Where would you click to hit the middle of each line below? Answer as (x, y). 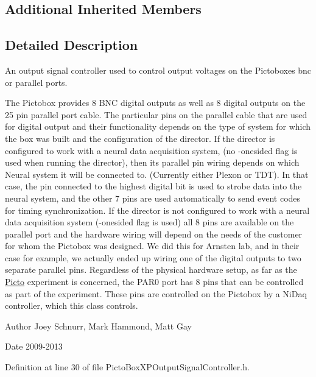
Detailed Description (72, 45)
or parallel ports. (36, 82)
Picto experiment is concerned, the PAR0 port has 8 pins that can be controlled (154, 282)
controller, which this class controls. (72, 305)
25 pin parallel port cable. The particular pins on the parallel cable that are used (156, 114)
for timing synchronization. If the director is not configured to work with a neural (157, 210)
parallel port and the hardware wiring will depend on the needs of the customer (154, 234)
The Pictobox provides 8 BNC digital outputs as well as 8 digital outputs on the (155, 103)
